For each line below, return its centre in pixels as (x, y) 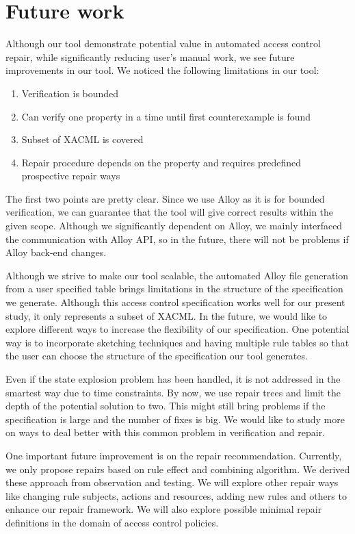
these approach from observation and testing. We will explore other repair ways (172, 482)
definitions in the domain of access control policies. (112, 522)
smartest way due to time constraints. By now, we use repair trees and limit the (173, 392)
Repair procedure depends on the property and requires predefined (161, 162)
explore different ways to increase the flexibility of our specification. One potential (177, 329)
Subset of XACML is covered (82, 139)
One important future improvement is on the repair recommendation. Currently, (174, 455)
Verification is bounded (70, 93)
